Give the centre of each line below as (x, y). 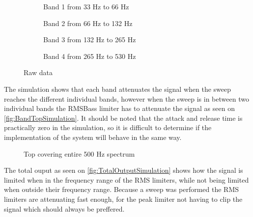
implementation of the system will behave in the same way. (93, 137)
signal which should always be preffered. (64, 208)
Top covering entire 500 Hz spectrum (79, 153)
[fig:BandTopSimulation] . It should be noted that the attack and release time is (123, 118)
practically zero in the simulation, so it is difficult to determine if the (108, 127)
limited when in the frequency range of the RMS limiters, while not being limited (126, 179)
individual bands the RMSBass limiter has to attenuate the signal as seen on (119, 108)
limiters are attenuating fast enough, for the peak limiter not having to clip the (123, 199)
